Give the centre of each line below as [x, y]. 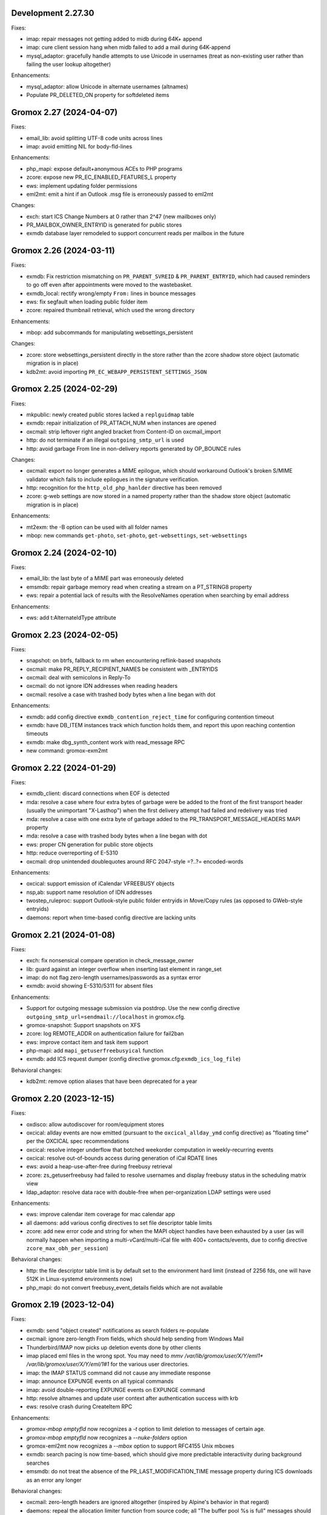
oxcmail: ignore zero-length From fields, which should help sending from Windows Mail [135, 1339]
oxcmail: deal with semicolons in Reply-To [78, 677]
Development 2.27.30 [53, 13]
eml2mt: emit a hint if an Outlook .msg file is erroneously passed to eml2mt [120, 194]
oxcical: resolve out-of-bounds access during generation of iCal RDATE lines [122, 1158]
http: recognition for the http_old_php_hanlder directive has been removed [124, 488]
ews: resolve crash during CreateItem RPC [79, 1407]
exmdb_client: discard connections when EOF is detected [98, 793]
